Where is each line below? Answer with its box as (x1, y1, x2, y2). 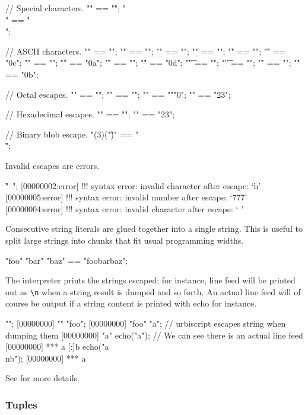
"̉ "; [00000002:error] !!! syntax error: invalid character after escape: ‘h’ (5, 179, 261, 191)
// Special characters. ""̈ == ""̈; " (5, 2, 126, 14)
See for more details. (5, 372, 80, 384)
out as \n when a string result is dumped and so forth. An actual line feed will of (5, 285, 301, 298)
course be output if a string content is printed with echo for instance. (5, 297, 257, 309)
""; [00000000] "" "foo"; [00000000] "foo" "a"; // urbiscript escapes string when (5, 317, 286, 329)
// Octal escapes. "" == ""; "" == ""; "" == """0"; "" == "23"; (5, 88, 231, 100)
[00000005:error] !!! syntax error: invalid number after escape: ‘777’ (5, 191, 247, 203)
